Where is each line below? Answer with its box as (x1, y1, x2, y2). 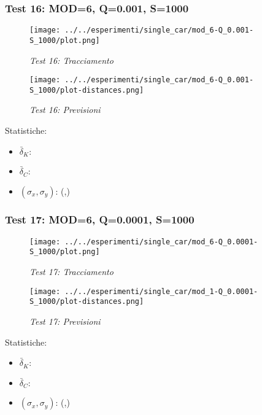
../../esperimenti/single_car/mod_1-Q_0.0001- (64, 287, 258, 296)
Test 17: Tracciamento (29, 265, 114, 278)
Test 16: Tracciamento (29, 53, 114, 66)
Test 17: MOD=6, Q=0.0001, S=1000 (5, 212, 195, 227)
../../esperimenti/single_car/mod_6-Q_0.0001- (64, 237, 258, 246)
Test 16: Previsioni (29, 103, 101, 116)
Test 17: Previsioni (29, 314, 101, 327)
